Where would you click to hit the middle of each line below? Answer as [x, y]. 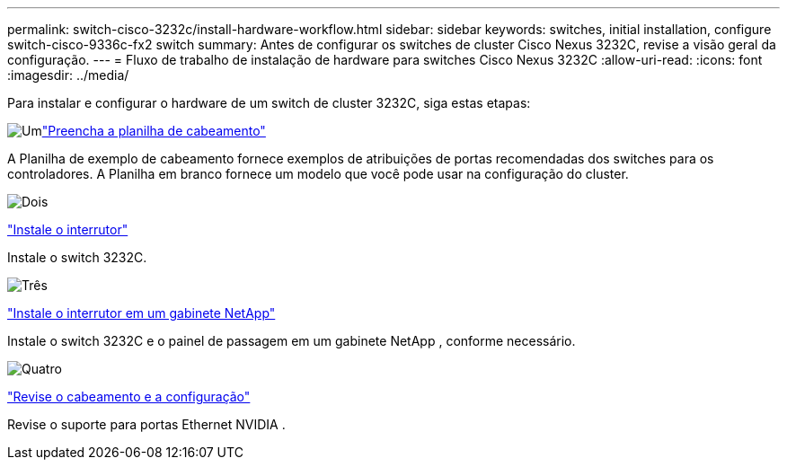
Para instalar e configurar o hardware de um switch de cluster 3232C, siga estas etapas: [269, 103]
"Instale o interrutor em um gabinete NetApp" [141, 313]
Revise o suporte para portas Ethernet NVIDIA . [146, 424]
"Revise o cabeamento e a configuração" [129, 397]
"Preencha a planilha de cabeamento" [154, 131]
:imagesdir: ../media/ [68, 75]
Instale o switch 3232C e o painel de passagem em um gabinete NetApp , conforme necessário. [292, 341]
